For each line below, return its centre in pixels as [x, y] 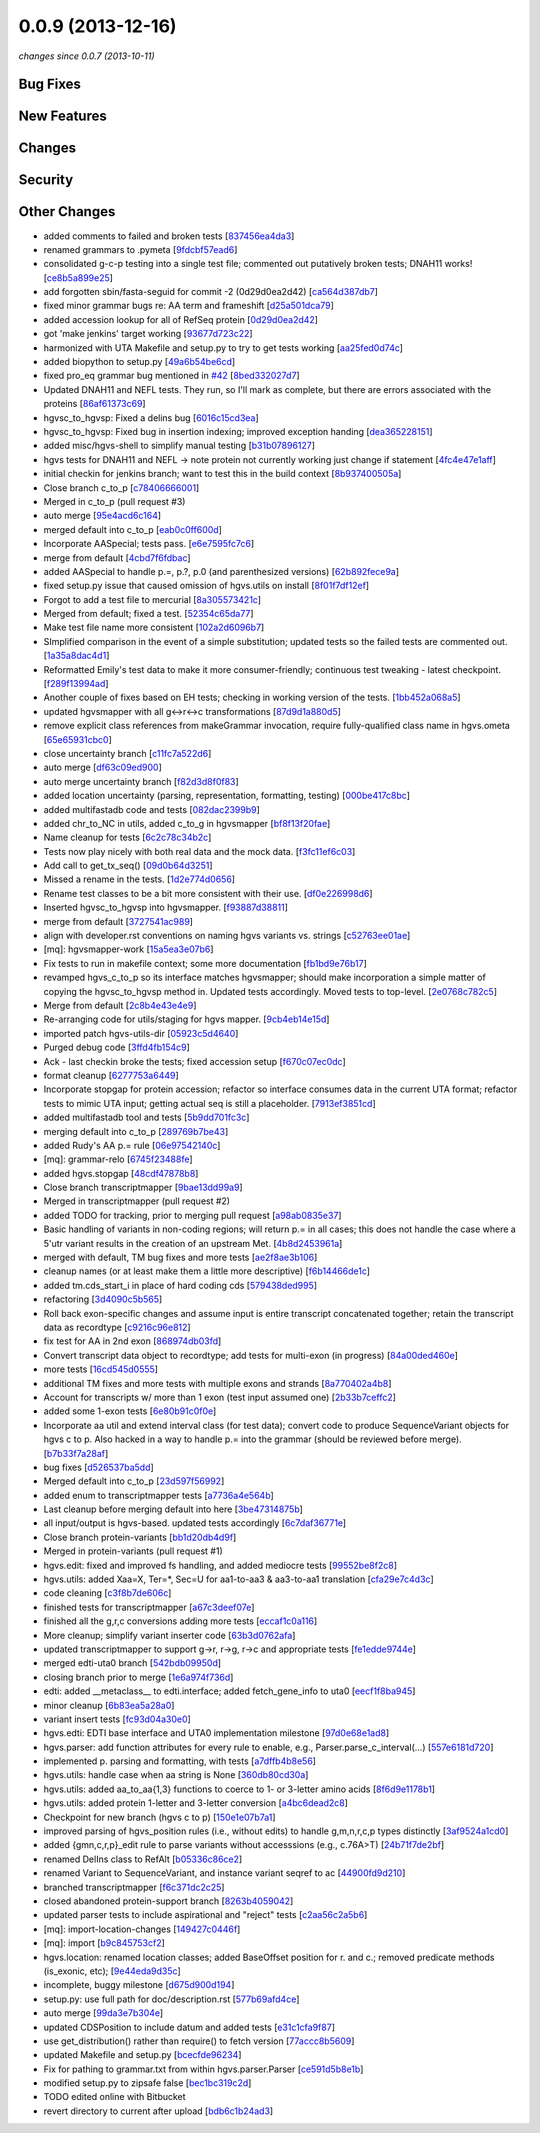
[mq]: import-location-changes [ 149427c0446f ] [142, 1929]
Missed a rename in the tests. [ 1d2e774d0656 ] [139, 879]
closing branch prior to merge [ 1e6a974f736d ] [138, 1677]
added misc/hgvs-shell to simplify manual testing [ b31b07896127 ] [179, 446]
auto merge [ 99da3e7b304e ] [103, 2013]
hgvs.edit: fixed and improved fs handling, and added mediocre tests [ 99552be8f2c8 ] [220, 1565]
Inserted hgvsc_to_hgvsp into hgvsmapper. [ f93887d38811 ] [166, 907]
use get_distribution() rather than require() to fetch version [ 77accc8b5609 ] [199, 2041]
